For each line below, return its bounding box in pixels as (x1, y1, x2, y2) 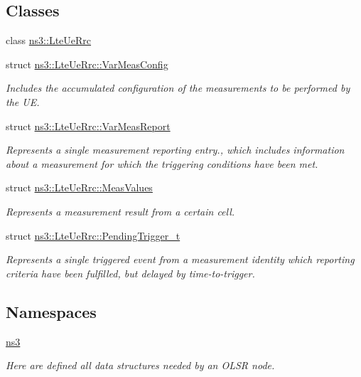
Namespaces (6, 300, 97, 322)
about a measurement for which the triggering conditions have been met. (6, 156, 318, 171)
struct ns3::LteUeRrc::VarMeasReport (6, 118, 171, 133)
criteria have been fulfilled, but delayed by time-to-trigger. (6, 265, 255, 280)
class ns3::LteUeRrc (6, 33, 92, 48)
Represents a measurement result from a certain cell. (6, 203, 235, 218)
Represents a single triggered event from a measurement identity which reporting (6, 252, 355, 267)
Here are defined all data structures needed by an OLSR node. (6, 358, 275, 373)
